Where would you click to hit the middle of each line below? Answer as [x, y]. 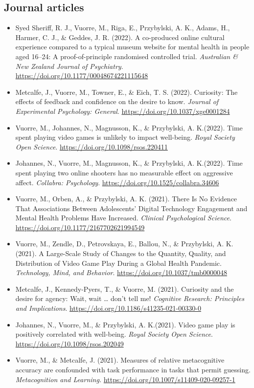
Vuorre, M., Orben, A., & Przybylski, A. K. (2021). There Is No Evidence [126, 199]
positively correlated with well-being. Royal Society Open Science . [114, 334]
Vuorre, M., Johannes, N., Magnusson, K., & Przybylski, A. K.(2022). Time [129, 127]
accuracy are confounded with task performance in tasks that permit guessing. [133, 370]
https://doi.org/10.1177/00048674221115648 [82, 75]
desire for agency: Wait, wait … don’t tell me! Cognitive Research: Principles [130, 298]
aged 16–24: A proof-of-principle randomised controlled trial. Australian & [127, 56]
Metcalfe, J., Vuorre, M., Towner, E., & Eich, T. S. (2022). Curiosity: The [127, 92]
